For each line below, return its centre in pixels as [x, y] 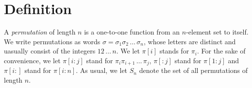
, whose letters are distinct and [190, 41]
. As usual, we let [102, 70]
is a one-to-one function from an [132, 32]
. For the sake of [221, 51]
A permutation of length [40, 32]
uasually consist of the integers [50, 51]
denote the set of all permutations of [193, 70]
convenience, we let [32, 60]
